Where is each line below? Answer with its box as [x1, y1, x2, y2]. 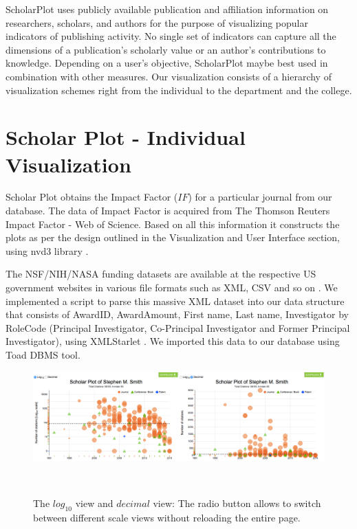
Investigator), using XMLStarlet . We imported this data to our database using [6, 334, 340, 348]
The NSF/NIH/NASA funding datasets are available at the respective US [6, 267, 316, 281]
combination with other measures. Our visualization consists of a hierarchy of [6, 69, 332, 83]
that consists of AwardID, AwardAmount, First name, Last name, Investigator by [6, 307, 349, 322]
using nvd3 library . [6, 243, 89, 258]
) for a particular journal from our [188, 190, 332, 204]
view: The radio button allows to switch [153, 495, 321, 510]
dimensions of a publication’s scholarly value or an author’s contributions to [6, 42, 326, 56]
